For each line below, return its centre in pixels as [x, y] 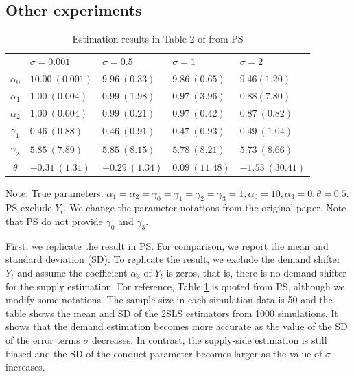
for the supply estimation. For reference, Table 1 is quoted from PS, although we [175, 286]
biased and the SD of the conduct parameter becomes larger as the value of [164, 353]
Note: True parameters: [55, 192]
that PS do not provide [54, 221]
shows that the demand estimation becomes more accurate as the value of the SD [177, 326]
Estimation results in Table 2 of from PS [158, 39]
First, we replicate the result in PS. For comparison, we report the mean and [167, 245]
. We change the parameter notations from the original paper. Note [205, 208]
